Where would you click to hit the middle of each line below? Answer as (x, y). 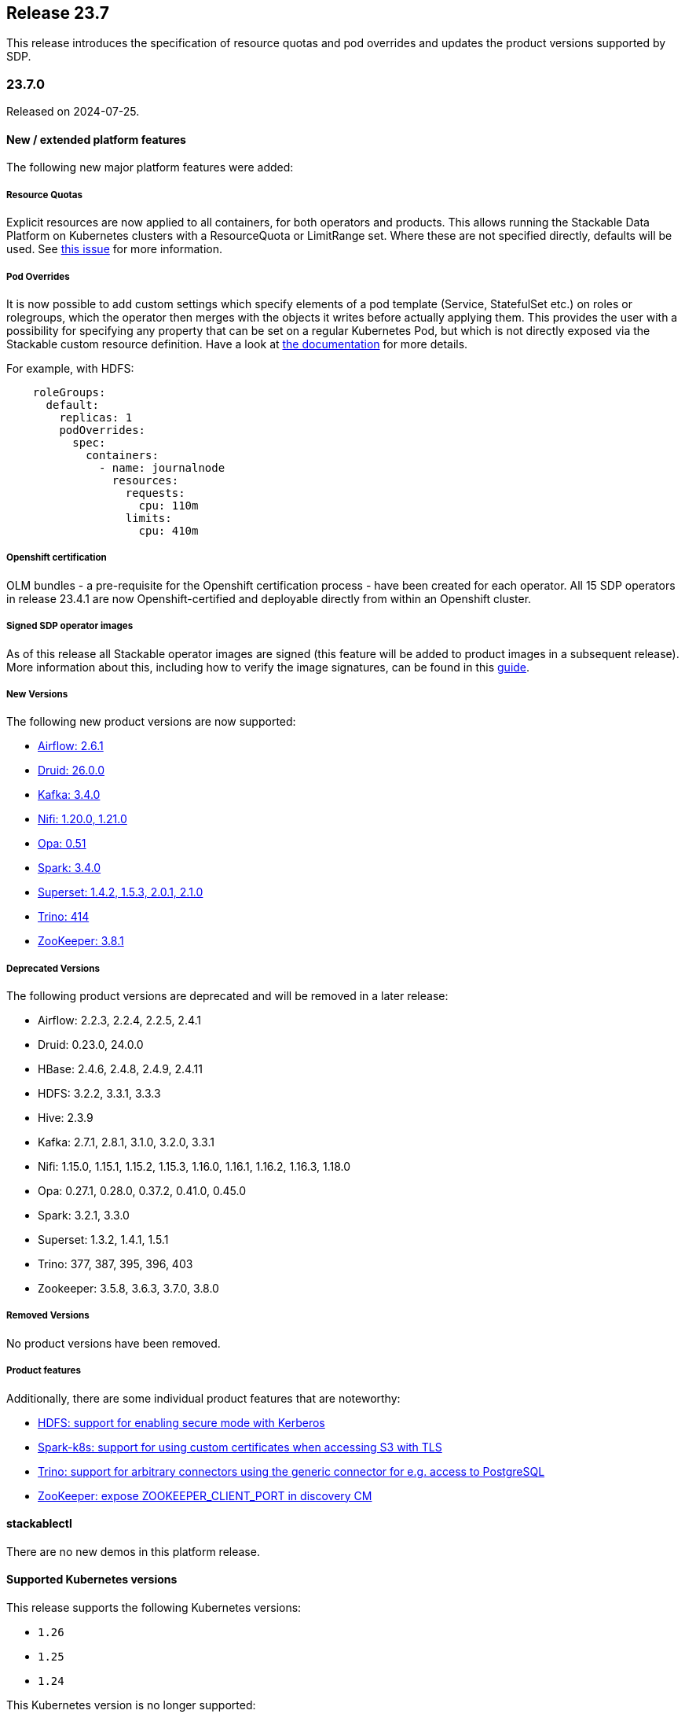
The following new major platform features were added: (150, 167)
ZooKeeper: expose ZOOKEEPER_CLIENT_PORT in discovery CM (205, 1495)
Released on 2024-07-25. (73, 112)
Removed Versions (48, 1316)
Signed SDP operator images (70, 626)
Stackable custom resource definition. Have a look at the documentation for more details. (237, 344)
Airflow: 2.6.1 (71, 746)
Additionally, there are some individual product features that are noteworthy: (203, 1398)
